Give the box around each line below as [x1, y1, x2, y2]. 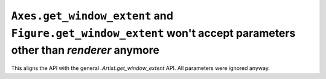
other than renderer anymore [11, 43, 160, 57]
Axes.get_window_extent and [11, 9, 173, 22]
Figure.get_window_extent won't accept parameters [11, 26, 296, 40]
